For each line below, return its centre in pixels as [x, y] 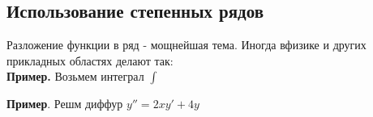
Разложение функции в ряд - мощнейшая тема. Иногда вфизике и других [186, 45]
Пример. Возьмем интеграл [75, 76]
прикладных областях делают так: [90, 60]
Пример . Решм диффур [65, 104]
